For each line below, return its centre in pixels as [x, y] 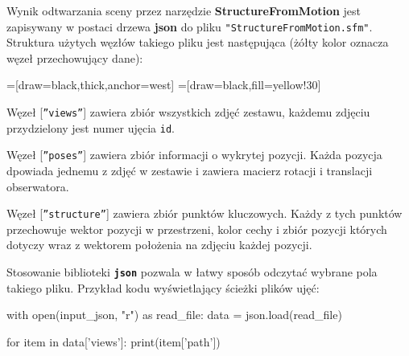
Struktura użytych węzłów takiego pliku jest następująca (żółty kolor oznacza [198, 42]
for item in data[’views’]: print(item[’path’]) [114, 341]
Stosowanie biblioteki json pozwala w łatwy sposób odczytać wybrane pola [192, 272]
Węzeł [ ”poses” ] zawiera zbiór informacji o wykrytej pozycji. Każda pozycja [194, 155]
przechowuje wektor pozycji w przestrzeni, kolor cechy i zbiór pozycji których [197, 229]
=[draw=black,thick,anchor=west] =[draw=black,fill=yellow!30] [164, 85]
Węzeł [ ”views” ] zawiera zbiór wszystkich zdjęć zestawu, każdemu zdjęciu [188, 112]
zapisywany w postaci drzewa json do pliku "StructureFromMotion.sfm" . [190, 26]
